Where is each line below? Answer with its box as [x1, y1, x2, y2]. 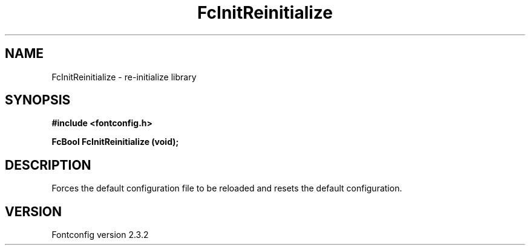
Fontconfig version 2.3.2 [51, 229, 149, 240]
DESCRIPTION [5, 157, 91, 173]
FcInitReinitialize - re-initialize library [51, 71, 197, 82]
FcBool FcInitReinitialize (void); [51, 136, 179, 147]
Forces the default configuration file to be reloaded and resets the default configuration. [51, 183, 402, 194]
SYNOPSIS [5, 92, 71, 108]
